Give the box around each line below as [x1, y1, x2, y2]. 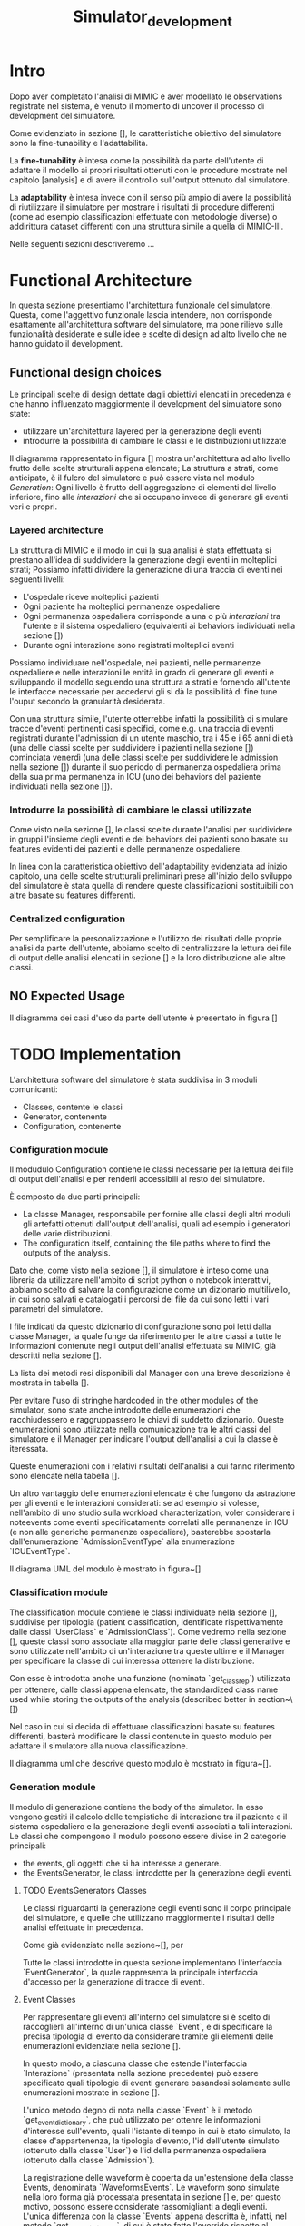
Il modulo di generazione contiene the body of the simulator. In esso [9, 1801, 264, 1812]
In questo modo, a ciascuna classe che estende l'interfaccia [22, 2058, 248, 2069]
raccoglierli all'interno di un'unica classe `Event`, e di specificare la [22, 2021, 273, 2032]
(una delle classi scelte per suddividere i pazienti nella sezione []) [9, 742, 254, 753]
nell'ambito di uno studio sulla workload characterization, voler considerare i [9, 1507, 295, 1518]
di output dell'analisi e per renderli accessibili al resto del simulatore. [9, 1174, 266, 1185]
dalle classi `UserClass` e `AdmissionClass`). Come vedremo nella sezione [9, 1626, 287, 1637]
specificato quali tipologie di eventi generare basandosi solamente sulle [22, 2077, 290, 2088]
